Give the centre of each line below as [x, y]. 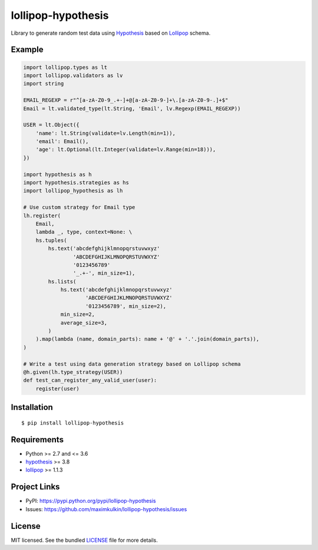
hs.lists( [62, 281]
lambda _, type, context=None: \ [84, 232]
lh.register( [42, 216]
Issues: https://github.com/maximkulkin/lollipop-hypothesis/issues [106, 509]
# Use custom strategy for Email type [79, 207]
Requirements [37, 440]
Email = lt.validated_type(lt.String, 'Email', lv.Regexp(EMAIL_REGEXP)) [132, 108]
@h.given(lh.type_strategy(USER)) [73, 372]
